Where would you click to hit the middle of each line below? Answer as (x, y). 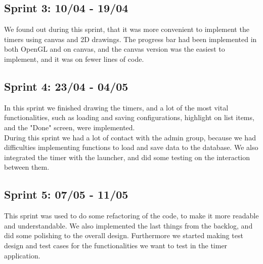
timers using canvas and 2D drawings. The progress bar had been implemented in (130, 39)
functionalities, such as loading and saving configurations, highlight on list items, (129, 117)
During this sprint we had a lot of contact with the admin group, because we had (130, 137)
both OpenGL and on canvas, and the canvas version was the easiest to (115, 49)
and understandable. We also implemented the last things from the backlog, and (128, 225)
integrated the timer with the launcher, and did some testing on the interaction (127, 157)
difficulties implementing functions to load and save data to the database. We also (131, 147)
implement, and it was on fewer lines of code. (74, 59)
